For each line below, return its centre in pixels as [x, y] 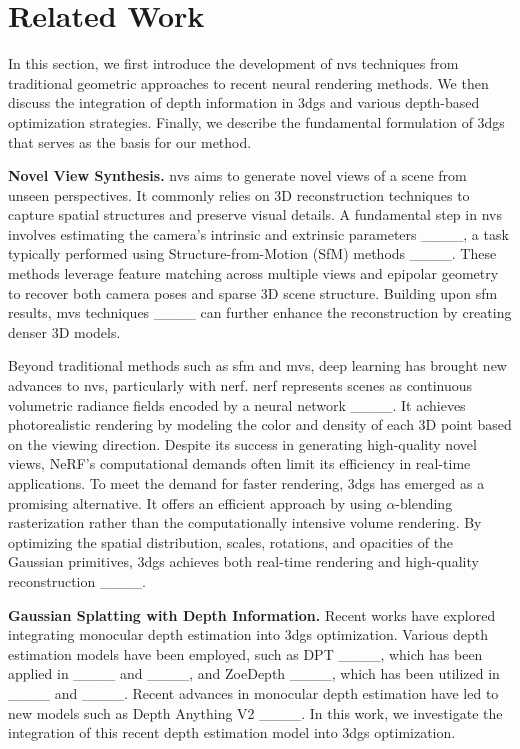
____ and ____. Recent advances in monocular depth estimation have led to [253, 692]
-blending [424, 502]
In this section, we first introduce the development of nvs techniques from [233, 63]
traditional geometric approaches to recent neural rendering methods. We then [248, 82]
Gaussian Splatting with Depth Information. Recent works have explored [252, 614]
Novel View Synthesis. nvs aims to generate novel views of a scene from [237, 175]
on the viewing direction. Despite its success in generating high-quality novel [242, 443]
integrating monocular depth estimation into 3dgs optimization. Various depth [248, 634]
